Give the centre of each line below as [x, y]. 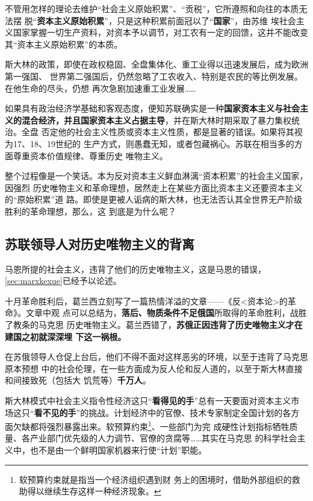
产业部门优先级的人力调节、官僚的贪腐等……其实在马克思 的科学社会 [163, 438]
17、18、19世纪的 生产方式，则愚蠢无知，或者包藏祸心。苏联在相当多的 [153, 143]
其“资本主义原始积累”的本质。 [64, 44]
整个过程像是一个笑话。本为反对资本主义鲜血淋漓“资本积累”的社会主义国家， [156, 176]
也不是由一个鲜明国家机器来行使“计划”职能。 [118, 450]
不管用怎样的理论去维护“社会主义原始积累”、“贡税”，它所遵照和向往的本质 [152, 8]
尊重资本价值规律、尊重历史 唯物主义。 [90, 155]
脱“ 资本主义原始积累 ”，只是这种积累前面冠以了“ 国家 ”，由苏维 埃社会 [160, 20]
